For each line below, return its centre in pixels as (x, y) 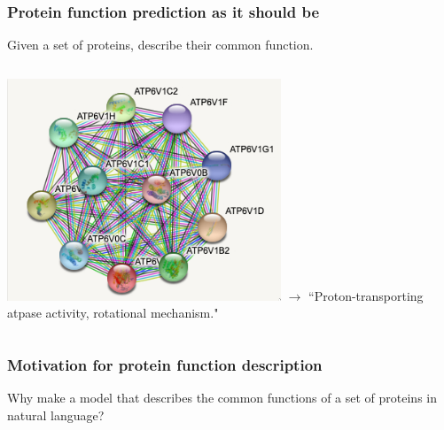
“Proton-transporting (366, 295)
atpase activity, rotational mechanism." (113, 313)
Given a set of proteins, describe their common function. (160, 45)
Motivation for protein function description (165, 364)
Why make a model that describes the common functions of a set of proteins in (222, 398)
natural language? (56, 415)
